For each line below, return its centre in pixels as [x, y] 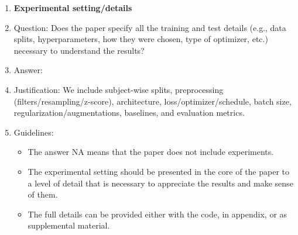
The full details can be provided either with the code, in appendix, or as [157, 214]
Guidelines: [34, 132]
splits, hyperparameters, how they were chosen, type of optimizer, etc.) [141, 39]
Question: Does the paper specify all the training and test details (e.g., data [150, 27]
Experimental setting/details [73, 8]
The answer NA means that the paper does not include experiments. [151, 152]
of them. [43, 194]
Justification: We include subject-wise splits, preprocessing [119, 89]
